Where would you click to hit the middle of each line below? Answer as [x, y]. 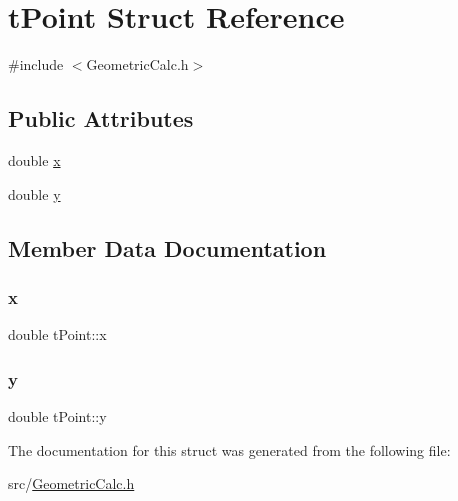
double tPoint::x [57, 334]
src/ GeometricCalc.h [71, 483]
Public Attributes [101, 118]
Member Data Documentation [167, 247]
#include [36, 64]
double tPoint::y [57, 415]
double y [34, 193]
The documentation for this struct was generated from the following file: [229, 449]
